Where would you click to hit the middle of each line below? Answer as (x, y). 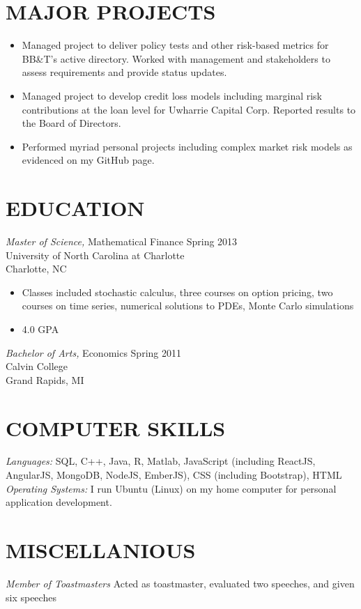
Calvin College (37, 366)
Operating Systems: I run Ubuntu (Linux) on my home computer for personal (171, 488)
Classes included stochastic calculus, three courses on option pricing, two (177, 292)
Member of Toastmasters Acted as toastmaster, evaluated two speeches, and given (180, 583)
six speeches (31, 597)
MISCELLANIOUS (101, 550)
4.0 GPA (40, 329)
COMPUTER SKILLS (116, 427)
